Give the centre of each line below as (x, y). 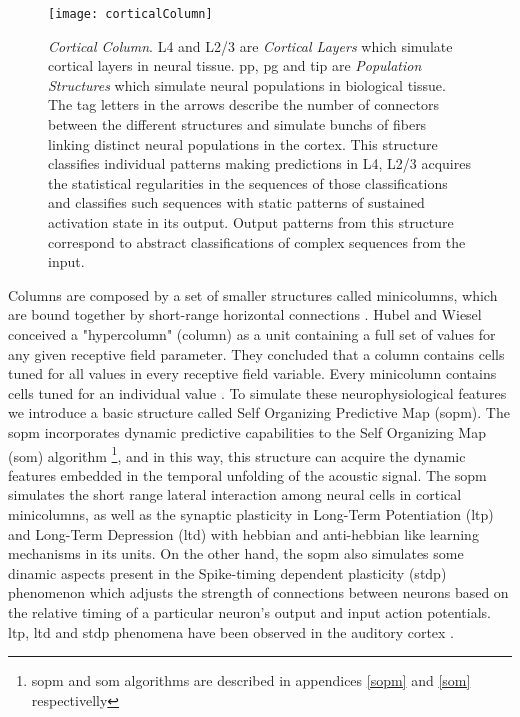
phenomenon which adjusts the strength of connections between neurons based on (258, 592)
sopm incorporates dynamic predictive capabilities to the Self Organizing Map (247, 431)
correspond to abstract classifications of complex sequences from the (257, 241)
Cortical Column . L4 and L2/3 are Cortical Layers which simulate (250, 45)
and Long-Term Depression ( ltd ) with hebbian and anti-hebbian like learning (243, 533)
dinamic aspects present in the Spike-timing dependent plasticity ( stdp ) (227, 572)
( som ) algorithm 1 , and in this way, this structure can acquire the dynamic (237, 454)
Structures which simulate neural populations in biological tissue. (247, 84)
